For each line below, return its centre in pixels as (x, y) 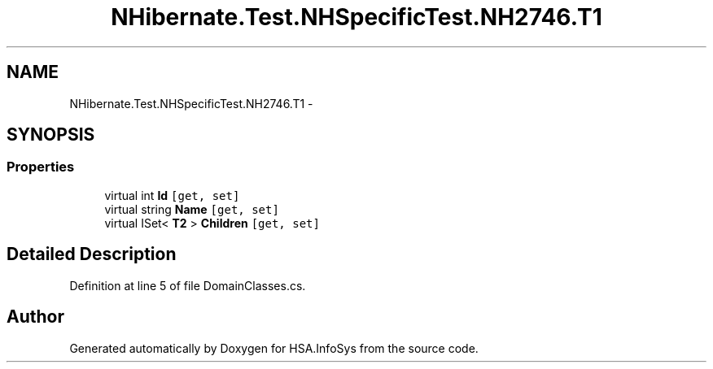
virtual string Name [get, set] (192, 209)
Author (35, 317)
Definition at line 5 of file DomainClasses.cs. (188, 285)
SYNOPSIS (51, 135)
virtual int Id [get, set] (172, 195)
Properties (41, 167)
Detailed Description (92, 254)
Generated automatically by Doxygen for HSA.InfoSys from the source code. (274, 348)
